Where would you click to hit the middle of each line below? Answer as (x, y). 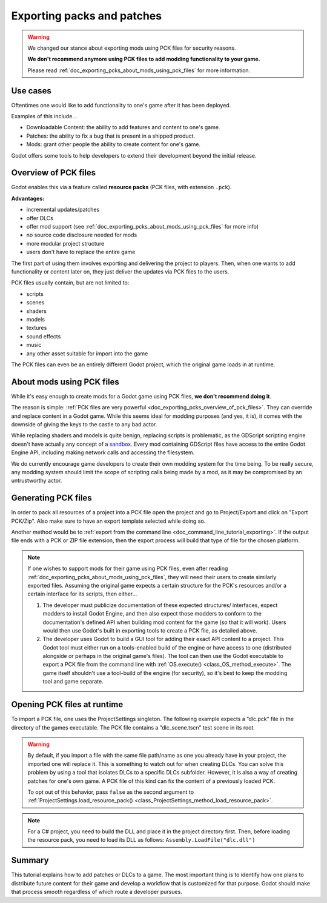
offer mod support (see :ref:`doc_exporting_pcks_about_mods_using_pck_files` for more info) (143, 227)
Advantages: (28, 198)
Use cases (31, 91)
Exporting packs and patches (87, 16)
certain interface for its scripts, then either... (82, 594)
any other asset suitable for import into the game (87, 353)
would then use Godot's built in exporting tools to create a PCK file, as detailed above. (150, 630)
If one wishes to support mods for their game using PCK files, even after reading (128, 569)
